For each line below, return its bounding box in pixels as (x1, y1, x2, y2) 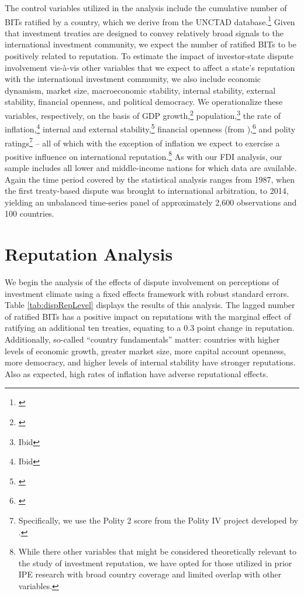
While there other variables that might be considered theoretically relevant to (18, 545, 297, 558)
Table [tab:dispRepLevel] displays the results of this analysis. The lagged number (5, 299, 295, 311)
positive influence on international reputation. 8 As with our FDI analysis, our (5, 148, 282, 162)
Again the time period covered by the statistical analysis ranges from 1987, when (5, 173, 295, 185)
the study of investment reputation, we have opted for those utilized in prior (18, 556, 292, 569)
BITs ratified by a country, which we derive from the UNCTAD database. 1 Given (5, 13, 295, 28)
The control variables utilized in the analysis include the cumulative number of (5, 2, 287, 13)
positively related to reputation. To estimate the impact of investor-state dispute (5, 50, 293, 62)
